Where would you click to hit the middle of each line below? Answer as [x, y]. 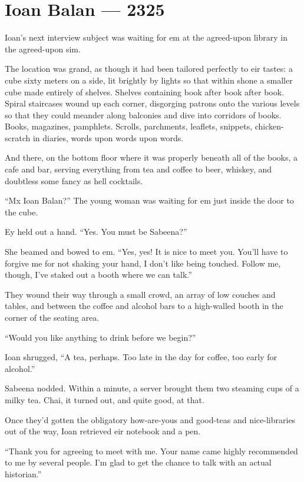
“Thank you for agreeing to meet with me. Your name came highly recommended [151, 451]
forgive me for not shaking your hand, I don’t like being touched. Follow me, [143, 263]
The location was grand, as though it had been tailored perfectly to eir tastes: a [149, 69]
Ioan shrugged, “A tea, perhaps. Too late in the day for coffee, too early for [141, 357]
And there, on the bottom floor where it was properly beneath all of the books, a [151, 157]
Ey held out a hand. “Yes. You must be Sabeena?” [96, 232]
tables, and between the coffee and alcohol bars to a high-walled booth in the [144, 306]
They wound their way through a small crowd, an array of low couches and [140, 294]
